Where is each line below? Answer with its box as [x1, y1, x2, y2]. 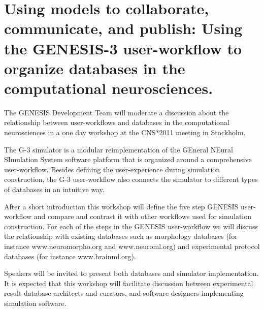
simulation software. [4, 297, 67, 308]
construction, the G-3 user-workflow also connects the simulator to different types [4, 174, 258, 184]
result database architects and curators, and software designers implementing [4, 288, 244, 298]
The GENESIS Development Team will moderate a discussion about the [4, 107, 229, 117]
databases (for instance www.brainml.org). [4, 251, 136, 261]
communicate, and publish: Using [4, 18, 243, 39]
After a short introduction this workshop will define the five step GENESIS [4, 201, 239, 211]
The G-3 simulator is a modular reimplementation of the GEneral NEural [4, 144, 233, 154]
